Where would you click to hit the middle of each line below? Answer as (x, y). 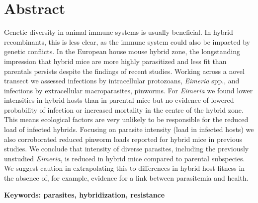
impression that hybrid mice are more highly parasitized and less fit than (115, 61)
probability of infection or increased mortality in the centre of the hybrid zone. (124, 109)
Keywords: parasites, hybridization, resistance (85, 194)
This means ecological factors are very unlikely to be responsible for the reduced (126, 119)
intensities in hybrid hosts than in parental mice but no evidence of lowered (119, 100)
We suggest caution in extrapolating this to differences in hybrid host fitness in (125, 168)
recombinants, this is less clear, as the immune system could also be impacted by (127, 41)
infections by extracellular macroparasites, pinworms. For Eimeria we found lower (129, 90)
